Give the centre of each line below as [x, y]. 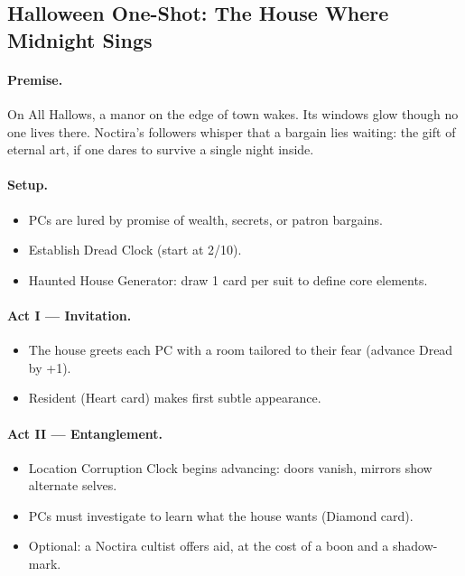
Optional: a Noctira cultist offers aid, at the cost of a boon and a [209, 546]
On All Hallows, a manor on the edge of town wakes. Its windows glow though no [233, 113]
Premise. [35, 79]
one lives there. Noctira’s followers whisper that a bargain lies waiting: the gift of [232, 131]
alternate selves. [73, 485]
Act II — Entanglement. [85, 433]
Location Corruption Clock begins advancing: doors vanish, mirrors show [230, 467]
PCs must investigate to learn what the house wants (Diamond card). [221, 515]
